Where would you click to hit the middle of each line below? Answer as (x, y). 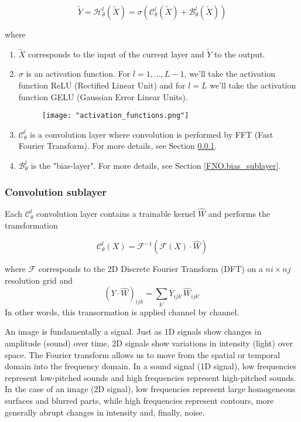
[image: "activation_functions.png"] (115, 116)
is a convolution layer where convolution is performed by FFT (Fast (152, 134)
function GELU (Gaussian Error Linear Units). (103, 96)
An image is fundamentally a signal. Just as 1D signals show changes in (133, 331)
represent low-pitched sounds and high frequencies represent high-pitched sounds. (150, 377)
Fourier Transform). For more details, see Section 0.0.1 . (118, 146)
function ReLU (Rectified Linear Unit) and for (102, 85)
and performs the (239, 214)
